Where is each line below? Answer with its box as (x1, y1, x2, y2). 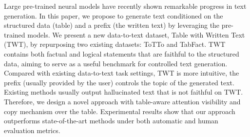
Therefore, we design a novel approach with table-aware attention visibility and (4, 96, 241, 106)
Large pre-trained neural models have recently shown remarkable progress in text (4, 1, 247, 11)
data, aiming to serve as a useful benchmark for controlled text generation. (4, 58, 228, 68)
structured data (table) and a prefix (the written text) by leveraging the (4, 20, 220, 30)
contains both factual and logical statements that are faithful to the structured (4, 48, 239, 59)
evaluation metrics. (4, 125, 60, 135)
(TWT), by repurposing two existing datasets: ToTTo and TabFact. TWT (4, 39, 226, 49)
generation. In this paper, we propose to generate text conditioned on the (4, 10, 223, 20)
